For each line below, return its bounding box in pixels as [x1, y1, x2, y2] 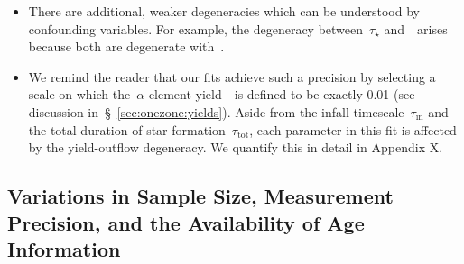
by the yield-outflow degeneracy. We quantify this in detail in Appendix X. [28, 138, 443, 157]
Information [7, 234, 121, 262]
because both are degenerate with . [28, 37, 225, 56]
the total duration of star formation [28, 120, 226, 139]
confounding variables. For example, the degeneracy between [28, 19, 364, 38]
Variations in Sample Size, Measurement [7, 182, 394, 210]
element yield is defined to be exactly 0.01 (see [148, 85, 415, 104]
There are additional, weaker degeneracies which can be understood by [28, 2, 420, 20]
